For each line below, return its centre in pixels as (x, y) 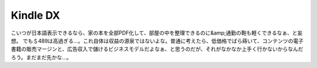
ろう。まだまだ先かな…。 (41, 57)
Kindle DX (36, 15)
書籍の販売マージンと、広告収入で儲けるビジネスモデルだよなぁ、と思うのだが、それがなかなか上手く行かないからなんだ (157, 49)
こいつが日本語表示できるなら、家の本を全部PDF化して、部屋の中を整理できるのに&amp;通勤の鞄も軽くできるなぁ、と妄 (157, 33)
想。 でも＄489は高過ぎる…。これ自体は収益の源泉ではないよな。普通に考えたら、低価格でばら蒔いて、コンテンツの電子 (157, 40)
